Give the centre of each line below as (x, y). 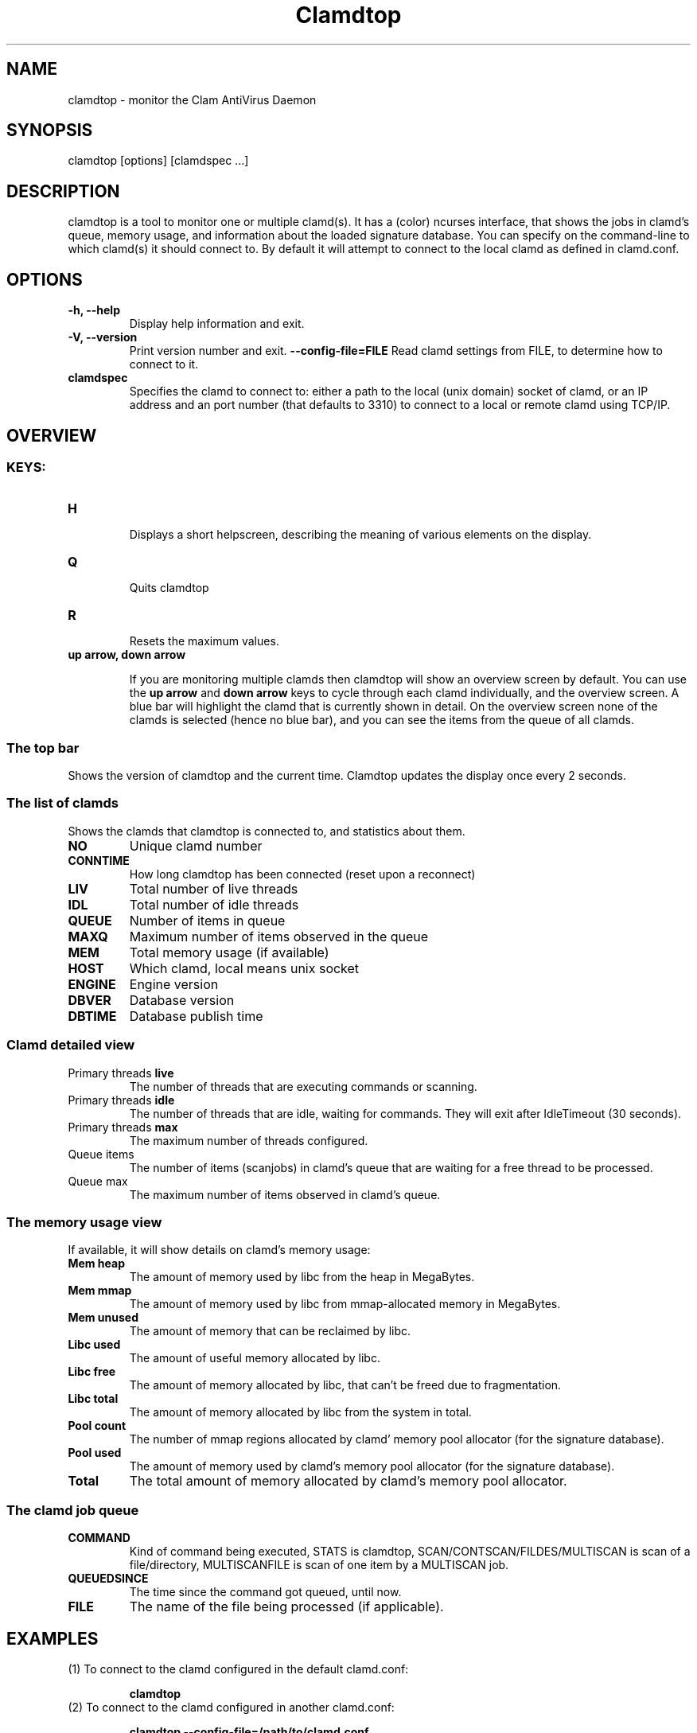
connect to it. (164, 364)
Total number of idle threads (214, 904)
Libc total (93, 1399)
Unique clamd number (196, 845)
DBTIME (92, 1016)
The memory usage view (84, 1222)
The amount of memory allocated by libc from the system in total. (300, 1412)
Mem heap (97, 1264)
